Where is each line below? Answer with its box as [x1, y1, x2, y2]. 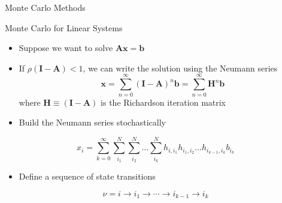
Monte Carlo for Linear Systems [5, 21, 123, 34]
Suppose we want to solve [19, 41, 113, 54]
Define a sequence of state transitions [19, 170, 156, 183]
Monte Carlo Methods [5, 1, 86, 13]
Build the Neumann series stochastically [19, 116, 166, 129]
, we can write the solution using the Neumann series [83, 61, 278, 74]
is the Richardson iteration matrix [101, 95, 226, 108]
